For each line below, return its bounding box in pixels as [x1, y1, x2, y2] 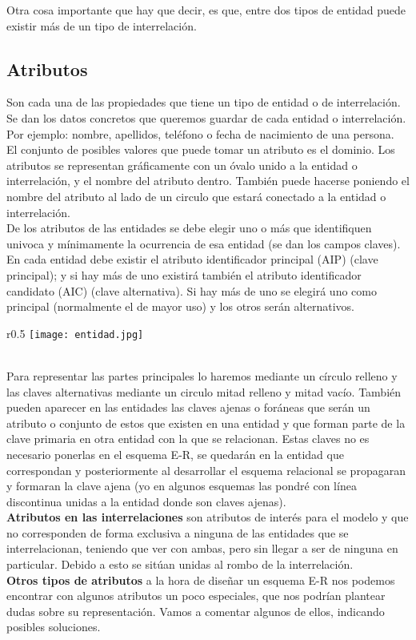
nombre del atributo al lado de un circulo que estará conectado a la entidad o [6, 187, 386, 204]
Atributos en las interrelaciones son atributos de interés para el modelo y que [6, 509, 409, 525]
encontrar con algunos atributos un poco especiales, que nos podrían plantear [6, 587, 386, 604]
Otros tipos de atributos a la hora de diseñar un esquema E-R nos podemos [6, 571, 395, 588]
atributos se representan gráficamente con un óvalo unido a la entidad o [6, 156, 358, 173]
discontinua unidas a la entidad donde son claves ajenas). [6, 493, 286, 509]
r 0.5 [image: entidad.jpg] [6, 324, 144, 341]
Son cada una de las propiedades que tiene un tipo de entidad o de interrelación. [6, 94, 401, 111]
